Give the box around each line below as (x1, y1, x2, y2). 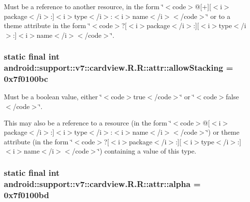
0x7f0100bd (4, 188, 49, 201)
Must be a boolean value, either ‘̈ (4, 92, 102, 102)
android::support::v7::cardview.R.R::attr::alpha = (4, 177, 201, 189)
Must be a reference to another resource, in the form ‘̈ (4, 1, 164, 11)
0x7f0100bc (4, 73, 48, 85)
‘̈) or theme (206, 127, 239, 137)
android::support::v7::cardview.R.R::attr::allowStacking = (4, 62, 234, 74)
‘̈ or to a (206, 11, 231, 21)
